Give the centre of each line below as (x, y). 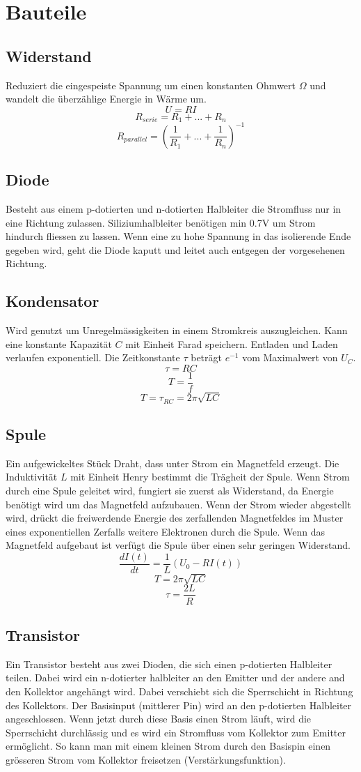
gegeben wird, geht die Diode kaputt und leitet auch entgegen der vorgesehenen (175, 249)
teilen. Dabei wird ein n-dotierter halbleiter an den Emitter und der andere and (175, 678)
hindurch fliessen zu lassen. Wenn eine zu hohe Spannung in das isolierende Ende (178, 236)
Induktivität (32, 477)
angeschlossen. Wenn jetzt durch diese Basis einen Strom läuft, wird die (159, 719)
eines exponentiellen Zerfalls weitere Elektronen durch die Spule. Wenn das (166, 531)
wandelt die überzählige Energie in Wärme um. (106, 99)
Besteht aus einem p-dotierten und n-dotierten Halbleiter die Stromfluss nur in (174, 208)
